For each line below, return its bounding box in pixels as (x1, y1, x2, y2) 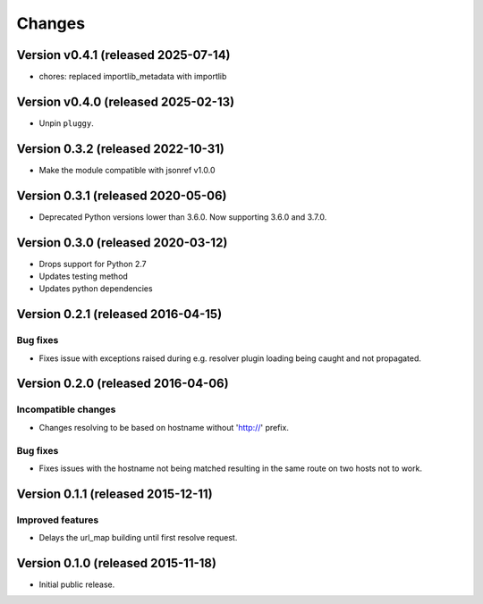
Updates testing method (38, 271, 129, 281)
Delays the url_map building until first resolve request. (38, 533, 238, 543)
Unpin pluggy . (38, 117, 94, 129)
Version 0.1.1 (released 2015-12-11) (16, 486, 214, 501)
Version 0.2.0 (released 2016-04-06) (16, 376, 229, 391)
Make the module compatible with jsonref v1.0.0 (38, 164, 216, 175)
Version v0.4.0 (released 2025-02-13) (16, 94, 235, 109)
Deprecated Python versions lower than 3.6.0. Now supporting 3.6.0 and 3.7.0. (38, 211, 327, 222)
